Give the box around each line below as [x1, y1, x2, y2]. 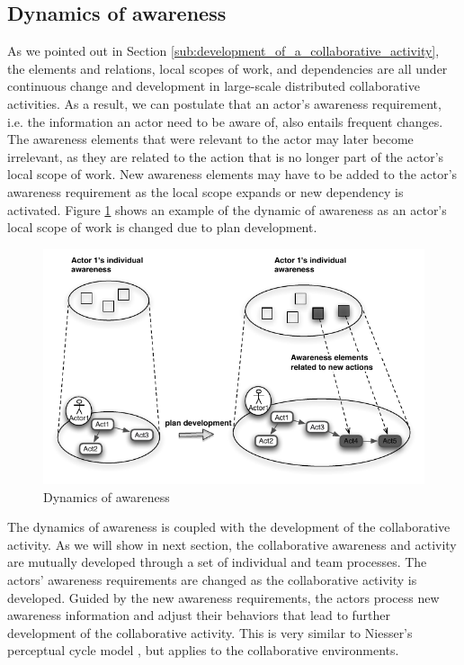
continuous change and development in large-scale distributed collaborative [7, 76, 420, 95]
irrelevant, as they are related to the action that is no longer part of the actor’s [7, 147, 444, 166]
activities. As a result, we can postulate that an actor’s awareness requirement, [7, 94, 442, 112]
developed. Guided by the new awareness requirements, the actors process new [7, 588, 440, 607]
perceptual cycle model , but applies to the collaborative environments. [7, 641, 399, 660]
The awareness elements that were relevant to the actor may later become [7, 130, 414, 148]
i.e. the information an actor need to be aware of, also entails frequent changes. [7, 112, 443, 130]
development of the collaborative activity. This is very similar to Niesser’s [7, 623, 413, 642]
